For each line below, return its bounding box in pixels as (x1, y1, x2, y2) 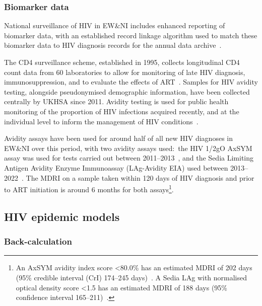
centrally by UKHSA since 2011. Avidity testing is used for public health (4, 96, 229, 107)
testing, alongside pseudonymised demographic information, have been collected (4, 86, 250, 97)
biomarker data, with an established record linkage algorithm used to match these (4, 30, 257, 40)
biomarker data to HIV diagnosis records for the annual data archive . (4, 40, 222, 50)
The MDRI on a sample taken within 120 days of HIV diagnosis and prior (26, 172, 254, 183)
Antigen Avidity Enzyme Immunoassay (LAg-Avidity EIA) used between (4, 162, 228, 173)
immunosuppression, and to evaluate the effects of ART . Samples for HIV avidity (4, 76, 258, 87)
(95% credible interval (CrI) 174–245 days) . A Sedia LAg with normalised (16, 272, 247, 282)
